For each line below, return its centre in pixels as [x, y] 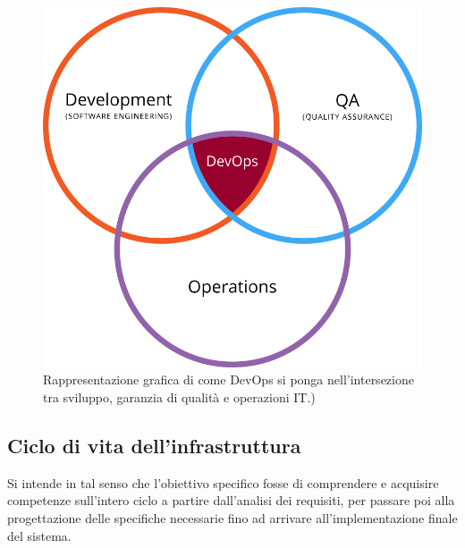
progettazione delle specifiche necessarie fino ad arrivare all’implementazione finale [232, 517]
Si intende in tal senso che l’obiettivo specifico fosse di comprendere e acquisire [223, 482]
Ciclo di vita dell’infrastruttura [154, 445]
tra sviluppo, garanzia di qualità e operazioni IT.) [179, 396]
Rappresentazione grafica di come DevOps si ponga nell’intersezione [228, 379]
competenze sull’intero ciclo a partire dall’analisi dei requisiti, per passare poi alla [231, 500]
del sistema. [39, 535]
